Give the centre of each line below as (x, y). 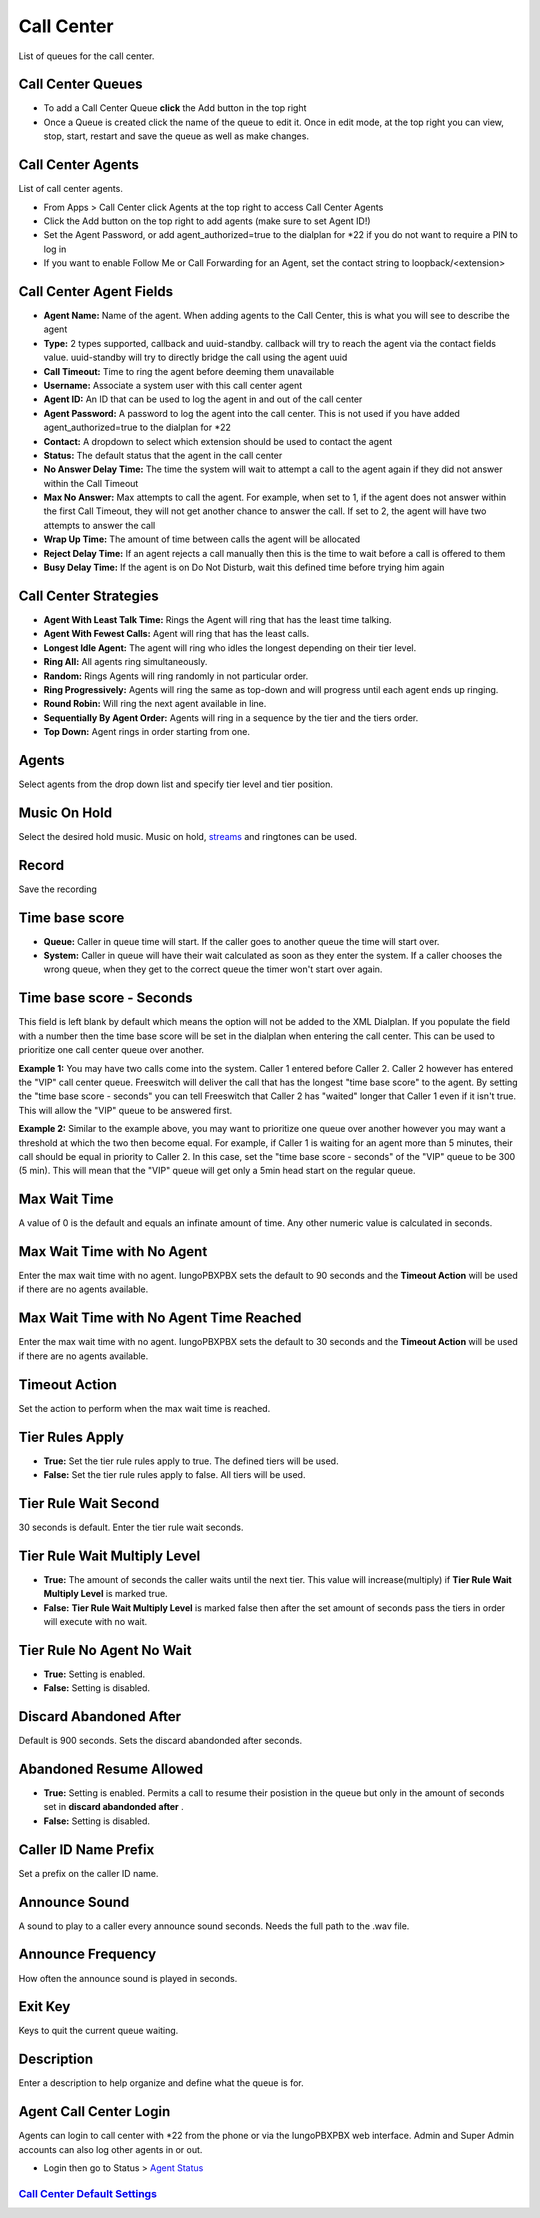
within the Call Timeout (91, 483)
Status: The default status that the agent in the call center (163, 455)
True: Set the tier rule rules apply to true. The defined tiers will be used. (191, 1461)
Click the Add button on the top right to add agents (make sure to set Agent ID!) (207, 221)
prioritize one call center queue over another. (111, 1050)
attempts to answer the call (99, 525)
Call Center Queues (80, 84)
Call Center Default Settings (87, 2193)
